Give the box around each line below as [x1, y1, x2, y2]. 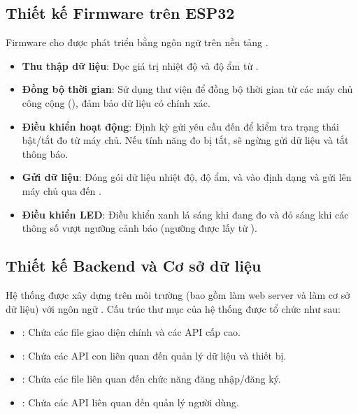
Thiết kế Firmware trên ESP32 [6, 2, 235, 24]
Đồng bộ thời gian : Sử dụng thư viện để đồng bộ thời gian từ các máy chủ [22, 82, 353, 96]
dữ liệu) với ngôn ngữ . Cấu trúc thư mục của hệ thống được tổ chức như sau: [6, 301, 341, 316]
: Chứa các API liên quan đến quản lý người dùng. [22, 394, 239, 409]
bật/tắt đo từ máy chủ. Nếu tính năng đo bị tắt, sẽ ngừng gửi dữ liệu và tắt [22, 133, 349, 147]
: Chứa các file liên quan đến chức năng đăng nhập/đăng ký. [22, 371, 281, 386]
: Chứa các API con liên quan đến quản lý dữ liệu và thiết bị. [22, 348, 287, 362]
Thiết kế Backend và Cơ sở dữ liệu [6, 255, 262, 276]
